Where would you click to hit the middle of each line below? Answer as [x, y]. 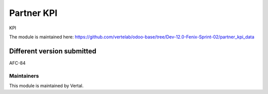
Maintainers [24, 76]
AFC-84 [17, 63]
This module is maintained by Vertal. [46, 86]
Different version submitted [53, 51]
